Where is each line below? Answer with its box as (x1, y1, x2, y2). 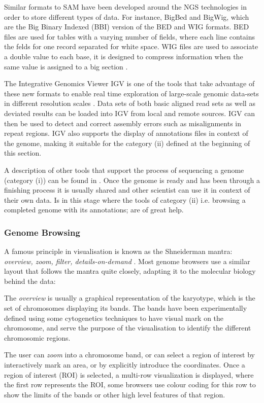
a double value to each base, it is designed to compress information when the (4, 51, 243, 61)
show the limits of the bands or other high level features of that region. (4, 389, 225, 399)
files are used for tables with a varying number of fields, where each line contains (4, 31, 255, 42)
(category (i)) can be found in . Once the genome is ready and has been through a (4, 174, 260, 185)
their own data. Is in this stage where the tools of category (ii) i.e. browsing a (4, 194, 246, 205)
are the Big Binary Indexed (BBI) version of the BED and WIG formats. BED (4, 21, 249, 32)
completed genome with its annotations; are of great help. (4, 204, 184, 215)
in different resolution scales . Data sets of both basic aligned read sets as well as (4, 98, 255, 108)
